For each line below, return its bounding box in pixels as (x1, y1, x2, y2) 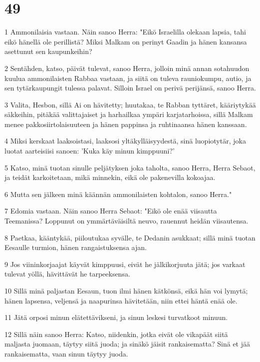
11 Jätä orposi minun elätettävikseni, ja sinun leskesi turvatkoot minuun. (4, 312, 228, 322)
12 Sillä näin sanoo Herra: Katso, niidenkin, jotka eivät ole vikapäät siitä (4, 328, 228, 339)
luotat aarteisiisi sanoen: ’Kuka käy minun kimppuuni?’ (4, 145, 175, 156)
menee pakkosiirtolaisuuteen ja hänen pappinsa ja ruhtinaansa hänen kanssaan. (4, 118, 247, 129)
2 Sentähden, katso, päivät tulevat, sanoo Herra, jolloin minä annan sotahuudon (4, 62, 250, 73)
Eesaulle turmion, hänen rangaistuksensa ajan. (4, 242, 147, 252)
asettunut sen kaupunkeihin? (4, 46, 92, 56)
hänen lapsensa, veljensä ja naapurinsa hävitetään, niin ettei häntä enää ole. (4, 295, 238, 305)
